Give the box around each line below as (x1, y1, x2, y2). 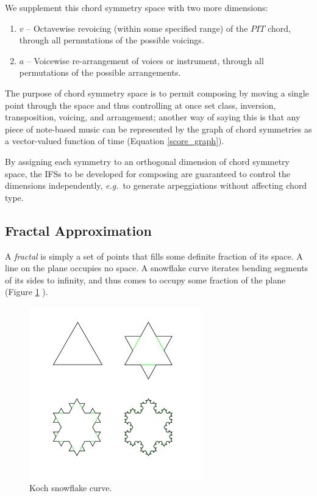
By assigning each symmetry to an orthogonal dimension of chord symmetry (5, 155, 290, 167)
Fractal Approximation (5, 221, 152, 239)
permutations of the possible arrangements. (19, 66, 181, 79)
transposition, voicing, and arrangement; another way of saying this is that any (5, 111, 301, 123)
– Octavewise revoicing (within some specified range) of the (26, 21, 248, 34)
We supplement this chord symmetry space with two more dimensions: (5, 1, 268, 13)
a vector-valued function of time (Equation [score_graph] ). (5, 134, 224, 147)
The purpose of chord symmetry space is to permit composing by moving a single (5, 86, 309, 99)
